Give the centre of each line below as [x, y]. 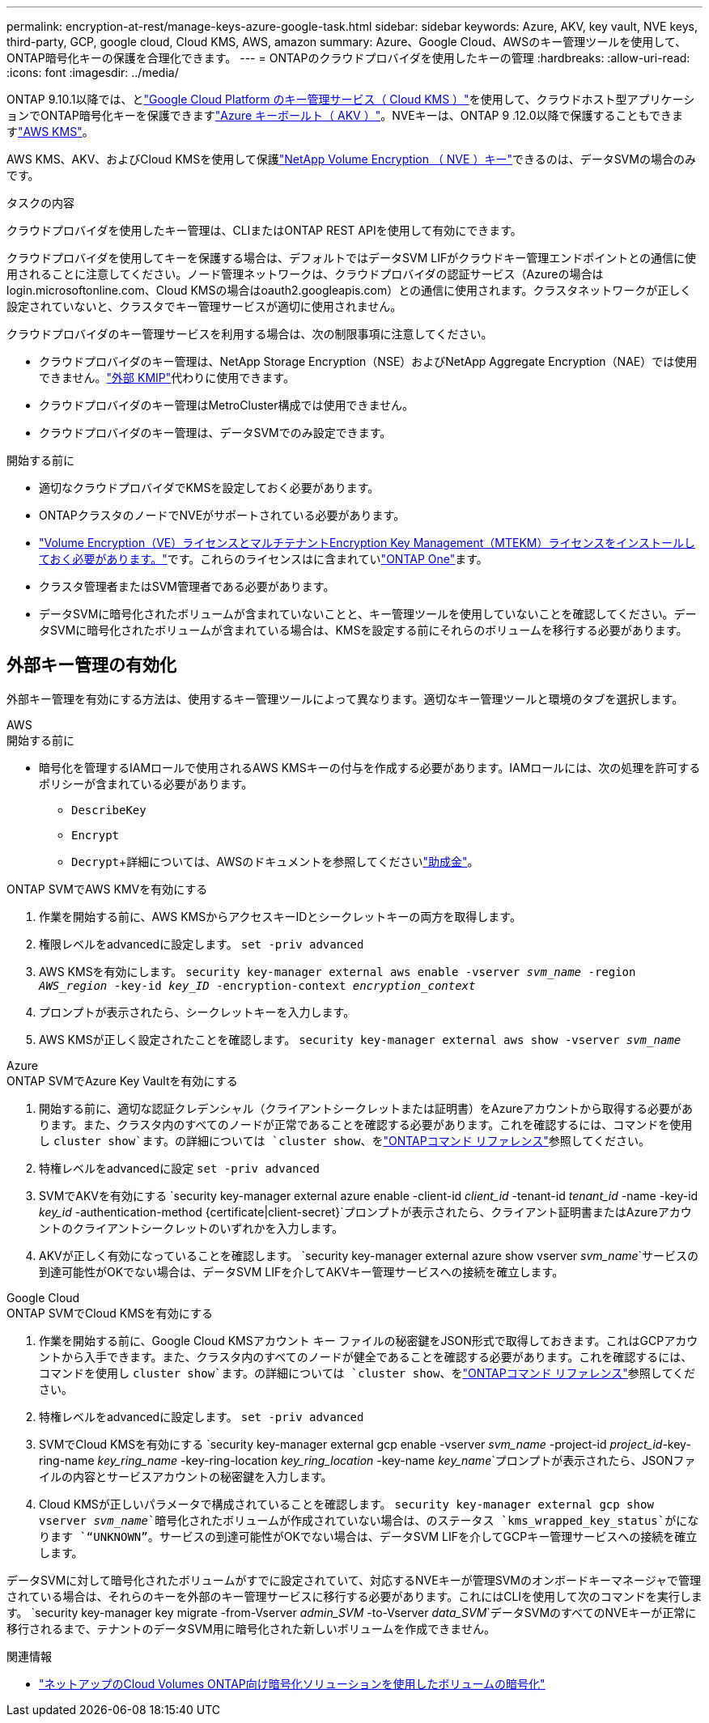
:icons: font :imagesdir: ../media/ [93, 72]
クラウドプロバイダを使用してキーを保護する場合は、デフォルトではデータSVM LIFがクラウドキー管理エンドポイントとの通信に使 [352, 258]
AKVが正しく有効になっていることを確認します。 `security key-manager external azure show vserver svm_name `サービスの [369, 1255]
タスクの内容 [40, 203]
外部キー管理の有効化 [91, 665]
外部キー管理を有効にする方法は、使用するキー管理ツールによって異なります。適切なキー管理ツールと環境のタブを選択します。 [345, 698]
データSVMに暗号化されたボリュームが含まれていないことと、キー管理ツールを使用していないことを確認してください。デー [368, 614]
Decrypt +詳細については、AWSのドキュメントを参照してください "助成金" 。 [275, 861]
